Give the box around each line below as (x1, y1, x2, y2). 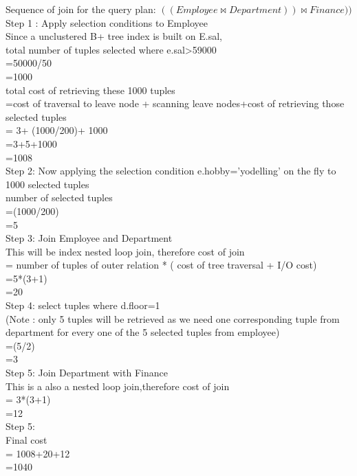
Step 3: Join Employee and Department (6, 231, 173, 245)
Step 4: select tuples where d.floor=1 (6, 298, 160, 313)
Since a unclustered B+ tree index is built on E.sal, (6, 29, 222, 43)
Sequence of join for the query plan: (6, 2, 156, 16)
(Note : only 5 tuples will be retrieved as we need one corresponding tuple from (6, 311, 340, 326)
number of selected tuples (6, 190, 113, 205)
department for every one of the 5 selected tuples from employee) (6, 325, 280, 339)
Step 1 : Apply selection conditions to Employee (6, 15, 208, 30)
